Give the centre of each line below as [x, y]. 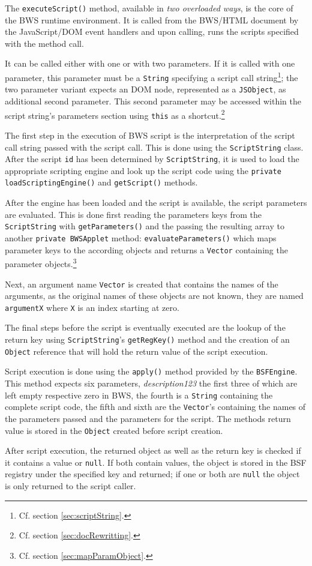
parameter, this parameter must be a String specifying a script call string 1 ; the [151, 77]
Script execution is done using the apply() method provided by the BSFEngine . [151, 371]
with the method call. [44, 43]
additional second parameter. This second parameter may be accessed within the [153, 101]
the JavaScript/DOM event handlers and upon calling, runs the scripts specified [152, 32]
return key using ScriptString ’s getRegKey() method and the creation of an [147, 339]
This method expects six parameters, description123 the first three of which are [151, 383]
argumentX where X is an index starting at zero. [92, 307]
